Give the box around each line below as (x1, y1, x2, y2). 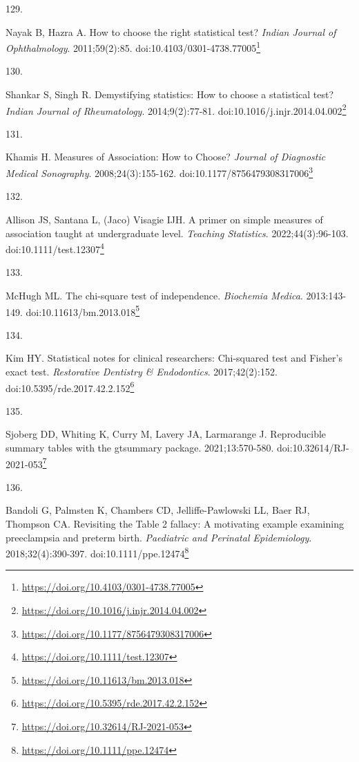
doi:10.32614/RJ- (277, 440, 349, 454)
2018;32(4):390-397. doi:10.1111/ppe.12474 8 (6, 544, 189, 560)
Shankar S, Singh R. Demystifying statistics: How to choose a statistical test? (6, 87, 334, 102)
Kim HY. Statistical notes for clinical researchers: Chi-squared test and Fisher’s (6, 351, 342, 365)
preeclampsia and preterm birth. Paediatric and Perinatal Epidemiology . (6, 530, 312, 544)
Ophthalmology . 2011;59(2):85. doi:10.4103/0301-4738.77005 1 (6, 39, 261, 55)
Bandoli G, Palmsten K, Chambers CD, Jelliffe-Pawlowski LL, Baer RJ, (6, 503, 310, 517)
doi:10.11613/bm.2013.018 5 (26, 302, 140, 319)
